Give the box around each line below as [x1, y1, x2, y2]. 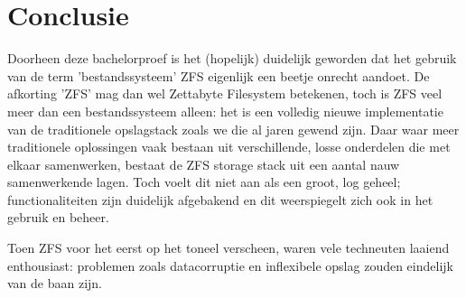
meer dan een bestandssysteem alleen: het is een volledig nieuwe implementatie [7, 101, 443, 120]
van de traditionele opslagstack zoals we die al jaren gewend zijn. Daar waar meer [7, 119, 460, 138]
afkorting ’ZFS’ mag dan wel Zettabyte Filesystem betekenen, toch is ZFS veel [7, 84, 443, 103]
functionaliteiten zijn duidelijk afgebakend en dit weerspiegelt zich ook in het [7, 190, 433, 209]
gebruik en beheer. [7, 208, 109, 227]
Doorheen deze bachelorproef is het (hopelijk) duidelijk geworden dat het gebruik [7, 49, 457, 68]
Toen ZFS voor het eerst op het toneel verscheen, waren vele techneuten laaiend [7, 238, 450, 257]
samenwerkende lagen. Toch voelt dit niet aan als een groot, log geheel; [7, 172, 401, 191]
